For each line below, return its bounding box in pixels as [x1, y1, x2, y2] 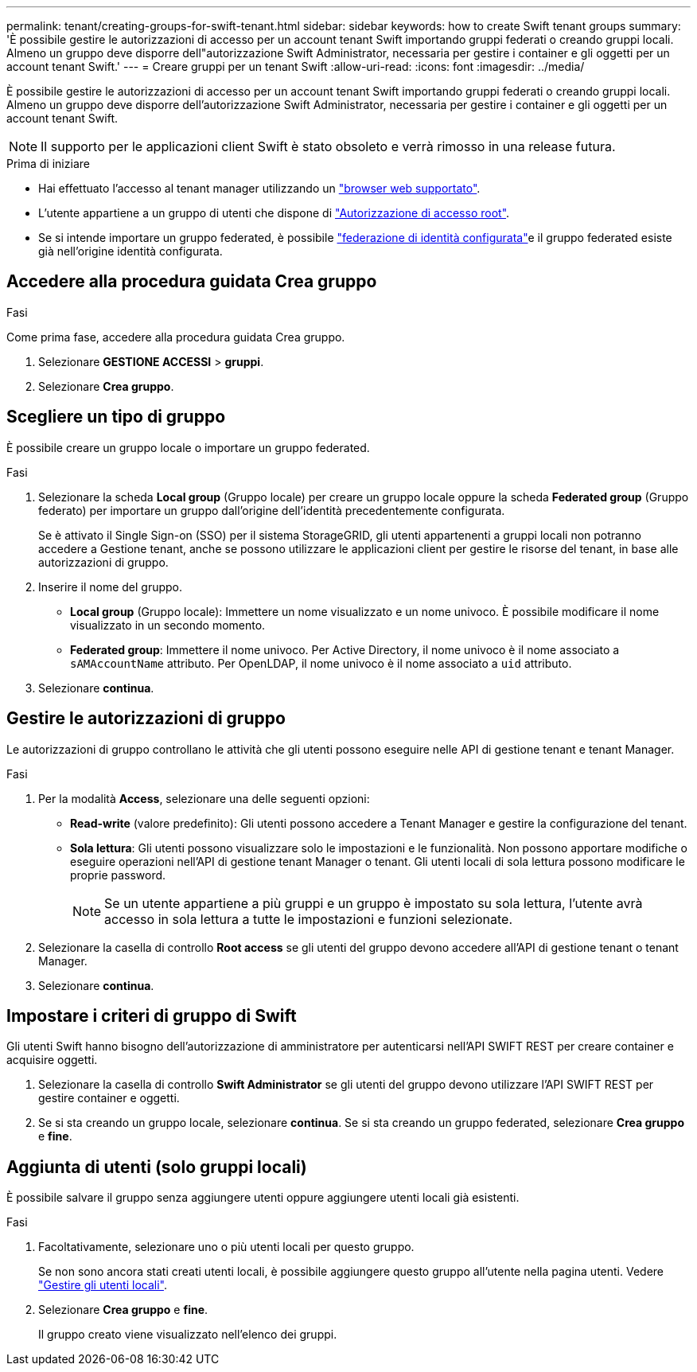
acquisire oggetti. [6, 1053, 98, 1067]
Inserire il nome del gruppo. [38, 579, 183, 594]
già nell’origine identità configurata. [38, 244, 223, 258]
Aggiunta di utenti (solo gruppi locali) [6, 1156, 307, 1177]
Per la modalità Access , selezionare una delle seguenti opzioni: [38, 791, 370, 805]
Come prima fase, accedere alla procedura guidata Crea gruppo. [6, 329, 345, 344]
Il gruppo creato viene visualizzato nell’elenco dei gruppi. [38, 1327, 337, 1342]
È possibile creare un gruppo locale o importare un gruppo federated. [6, 440, 370, 454]
